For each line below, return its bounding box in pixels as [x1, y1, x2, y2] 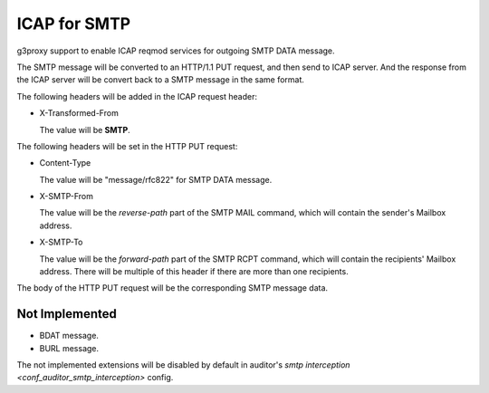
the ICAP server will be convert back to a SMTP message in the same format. [16, 74, 305, 85]
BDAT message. [39, 331, 100, 341]
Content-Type [39, 158, 91, 168]
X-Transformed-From [39, 108, 120, 119]
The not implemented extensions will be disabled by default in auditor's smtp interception [16, 359, 350, 370]
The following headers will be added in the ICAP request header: [16, 91, 258, 101]
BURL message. [39, 342, 100, 353]
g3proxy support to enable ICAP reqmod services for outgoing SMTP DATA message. [16, 45, 335, 56]
